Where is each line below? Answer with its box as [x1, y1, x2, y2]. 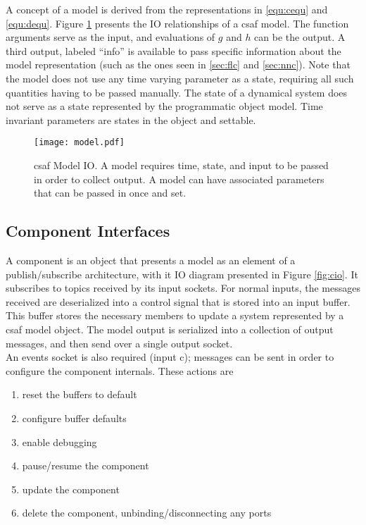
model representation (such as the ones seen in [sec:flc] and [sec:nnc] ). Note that [6, 57, 351, 72]
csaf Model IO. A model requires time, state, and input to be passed [34, 158, 329, 172]
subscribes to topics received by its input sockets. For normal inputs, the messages [6, 280, 360, 295]
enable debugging [22, 434, 97, 449]
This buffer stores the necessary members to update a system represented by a [6, 308, 344, 323]
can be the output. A [254, 30, 346, 44]
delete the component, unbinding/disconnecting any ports [22, 505, 272, 520]
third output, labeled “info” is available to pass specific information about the [6, 43, 341, 58]
